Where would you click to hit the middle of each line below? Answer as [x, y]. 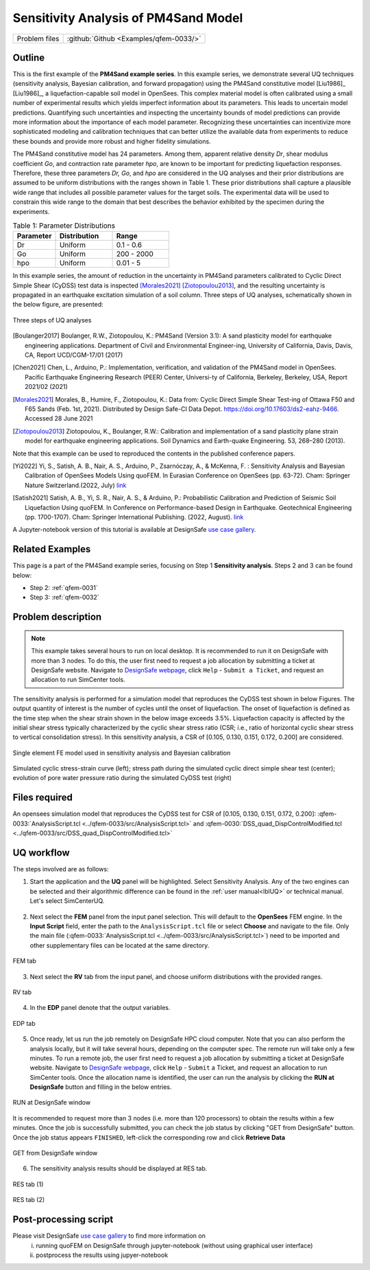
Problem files [38, 38]
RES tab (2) [29, 1200]
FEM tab [25, 961]
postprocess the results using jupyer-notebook [102, 1255]
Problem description [57, 617]
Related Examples [52, 549]
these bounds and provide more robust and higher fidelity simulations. [112, 141]
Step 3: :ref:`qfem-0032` [64, 598]
